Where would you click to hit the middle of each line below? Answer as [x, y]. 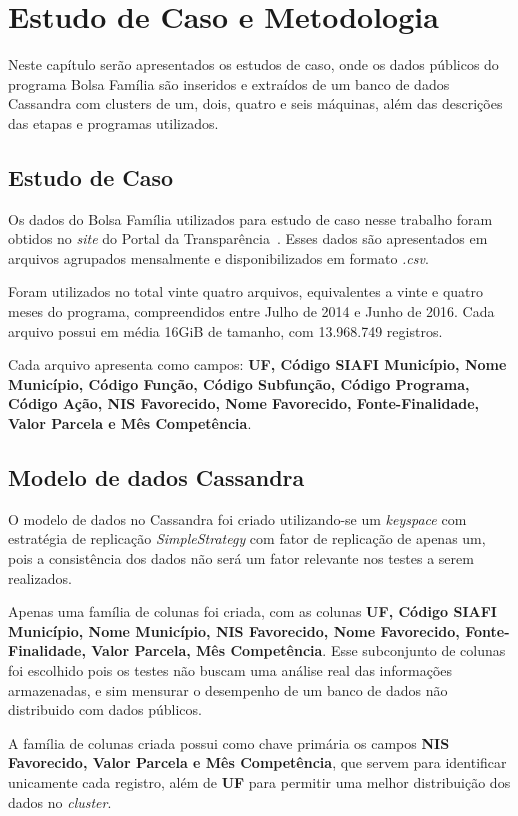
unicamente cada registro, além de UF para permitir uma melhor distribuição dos [259, 781]
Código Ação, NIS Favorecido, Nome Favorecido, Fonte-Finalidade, [244, 403]
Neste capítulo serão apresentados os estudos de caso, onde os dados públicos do [253, 64]
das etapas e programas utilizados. [113, 122]
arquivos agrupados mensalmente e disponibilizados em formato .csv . [218, 257]
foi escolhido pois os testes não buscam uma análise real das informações [230, 670]
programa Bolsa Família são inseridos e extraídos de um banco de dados [229, 83]
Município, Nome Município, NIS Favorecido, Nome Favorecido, [234, 630]
